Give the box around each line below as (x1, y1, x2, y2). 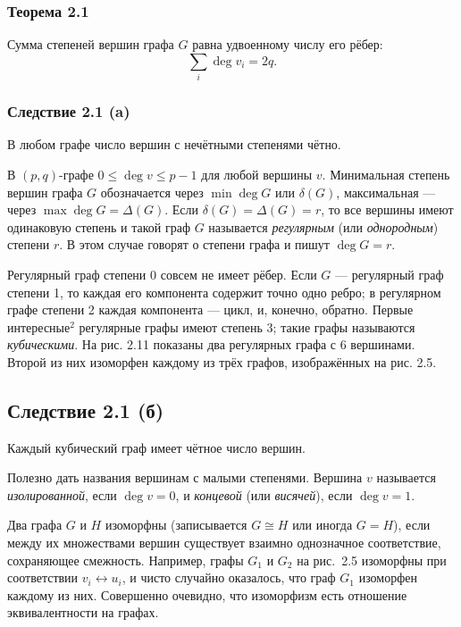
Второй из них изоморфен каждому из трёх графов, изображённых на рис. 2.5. (7, 352, 437, 371)
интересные (7, 317, 71, 336)
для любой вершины (201, 164, 313, 183)
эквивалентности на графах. (7, 603, 159, 622)
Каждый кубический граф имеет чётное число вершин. (7, 438, 306, 456)
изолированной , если (7, 485, 117, 504)
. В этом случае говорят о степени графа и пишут (59, 235, 330, 254)
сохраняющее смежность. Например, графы (7, 550, 244, 569)
